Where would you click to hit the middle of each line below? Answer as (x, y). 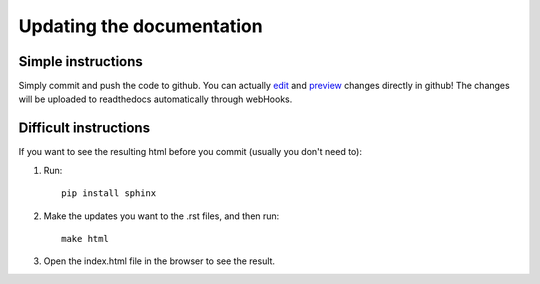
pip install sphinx (109, 193)
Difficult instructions (84, 128)
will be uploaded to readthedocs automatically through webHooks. (155, 99)
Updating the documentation (141, 26)
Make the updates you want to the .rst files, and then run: (161, 216)
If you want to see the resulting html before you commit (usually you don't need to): (190, 152)
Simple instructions (81, 61)
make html (85, 238)
